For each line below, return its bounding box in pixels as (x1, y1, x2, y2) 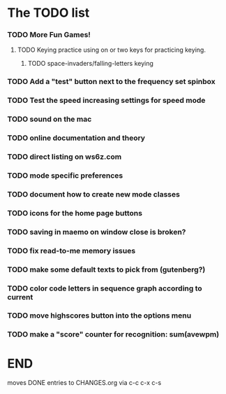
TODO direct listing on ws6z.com (7, 152, 122, 162)
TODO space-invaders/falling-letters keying (27, 59, 153, 68)
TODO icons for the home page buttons (7, 208, 143, 218)
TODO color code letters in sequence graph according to (7, 283, 202, 293)
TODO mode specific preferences (7, 171, 123, 181)
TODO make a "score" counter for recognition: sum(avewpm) (7, 330, 220, 339)
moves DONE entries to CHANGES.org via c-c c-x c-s (7, 379, 162, 387)
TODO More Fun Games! (7, 30, 91, 40)
